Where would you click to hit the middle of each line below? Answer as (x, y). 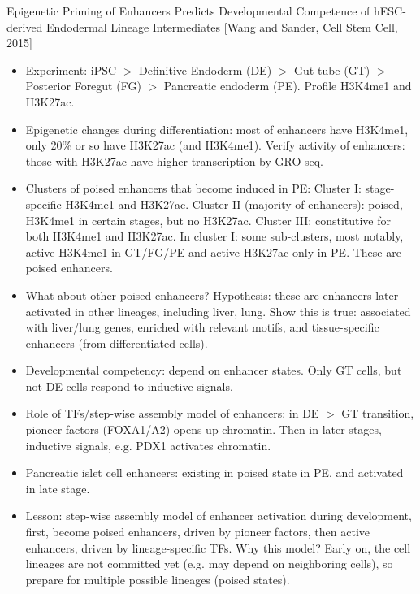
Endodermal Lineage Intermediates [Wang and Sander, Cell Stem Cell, (222, 26)
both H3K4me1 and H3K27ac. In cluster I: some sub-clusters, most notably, (214, 236)
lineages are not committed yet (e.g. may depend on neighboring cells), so (209, 564)
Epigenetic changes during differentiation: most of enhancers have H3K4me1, (217, 129)
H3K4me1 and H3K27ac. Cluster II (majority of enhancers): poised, (234, 204)
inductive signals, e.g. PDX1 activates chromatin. (148, 445)
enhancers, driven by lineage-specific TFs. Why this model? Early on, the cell (218, 547)
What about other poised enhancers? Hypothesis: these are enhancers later (212, 295)
